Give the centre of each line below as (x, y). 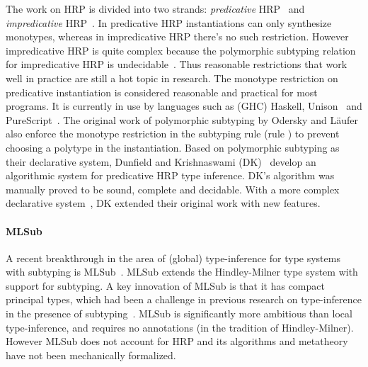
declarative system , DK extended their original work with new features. (163, 203)
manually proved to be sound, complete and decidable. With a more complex (173, 189)
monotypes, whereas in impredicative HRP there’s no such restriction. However (177, 36)
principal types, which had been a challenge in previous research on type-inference (184, 299)
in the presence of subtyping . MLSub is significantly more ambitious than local (179, 314)
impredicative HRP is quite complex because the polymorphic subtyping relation (181, 50)
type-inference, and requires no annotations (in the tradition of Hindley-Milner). (180, 327)
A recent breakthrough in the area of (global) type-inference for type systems (173, 258)
